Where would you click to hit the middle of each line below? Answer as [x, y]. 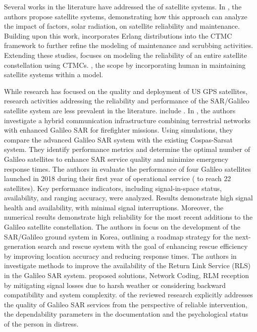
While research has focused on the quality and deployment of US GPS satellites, [126, 91]
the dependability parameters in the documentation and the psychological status [126, 314]
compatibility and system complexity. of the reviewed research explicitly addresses [128, 295]
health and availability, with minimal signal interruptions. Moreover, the [114, 207]
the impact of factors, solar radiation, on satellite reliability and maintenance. [122, 26]
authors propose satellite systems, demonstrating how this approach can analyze [126, 16]
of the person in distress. [41, 324]
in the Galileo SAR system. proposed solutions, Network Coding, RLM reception [127, 275]
